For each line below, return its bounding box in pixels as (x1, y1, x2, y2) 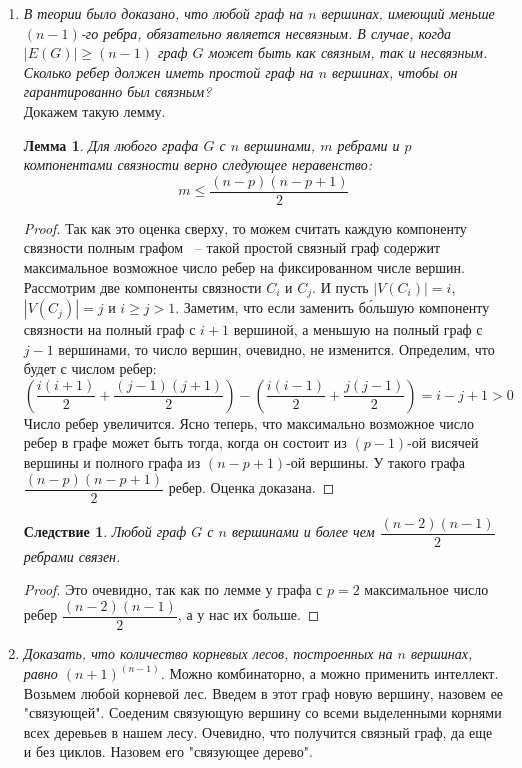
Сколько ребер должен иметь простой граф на (23, 61, 314, 82)
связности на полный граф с (23, 319, 196, 340)
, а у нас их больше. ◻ (177, 604, 320, 625)
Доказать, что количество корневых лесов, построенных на (23, 642, 393, 663)
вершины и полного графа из (23, 452, 201, 473)
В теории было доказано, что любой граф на (23, 3, 304, 23)
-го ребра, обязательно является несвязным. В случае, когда (80, 22, 452, 43)
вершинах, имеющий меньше (321, 3, 495, 23)
